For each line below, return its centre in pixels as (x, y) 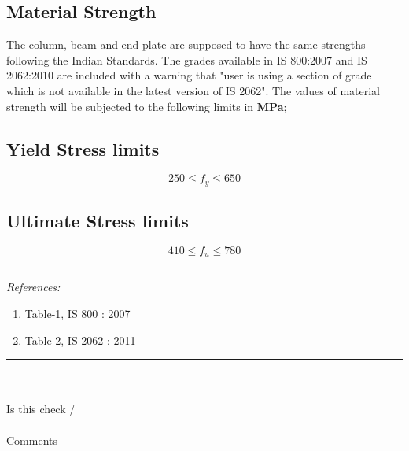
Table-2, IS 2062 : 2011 (80, 340)
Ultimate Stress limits (98, 221)
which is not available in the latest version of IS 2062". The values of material (193, 90)
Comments (32, 440)
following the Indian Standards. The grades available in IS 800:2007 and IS (187, 59)
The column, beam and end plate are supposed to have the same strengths (186, 44)
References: (33, 287)
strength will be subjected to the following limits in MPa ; (147, 106)
